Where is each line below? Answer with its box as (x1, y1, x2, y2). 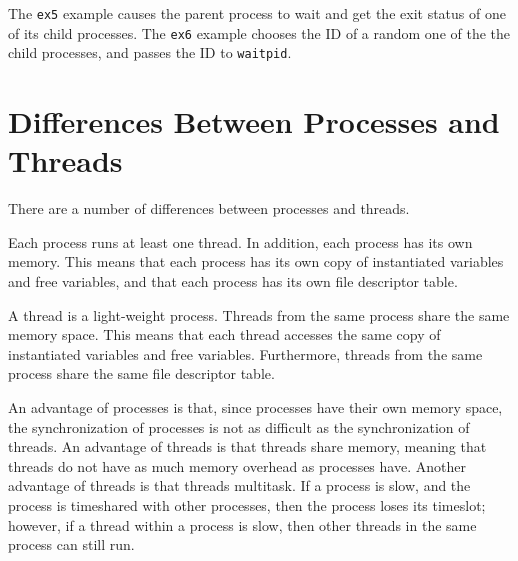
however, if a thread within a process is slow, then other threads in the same (8, 514, 477, 535)
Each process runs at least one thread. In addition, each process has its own (8, 231, 473, 252)
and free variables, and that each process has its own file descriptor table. (8, 271, 458, 292)
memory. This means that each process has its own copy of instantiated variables (8, 251, 504, 272)
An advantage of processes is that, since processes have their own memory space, (8, 397, 503, 418)
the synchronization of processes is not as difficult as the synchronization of (8, 416, 470, 437)
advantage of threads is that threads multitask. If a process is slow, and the (8, 475, 471, 496)
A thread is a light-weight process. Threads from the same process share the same (8, 304, 510, 325)
